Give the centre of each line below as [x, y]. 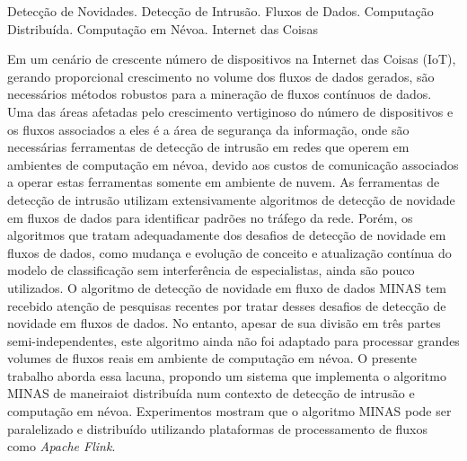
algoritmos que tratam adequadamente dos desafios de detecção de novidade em [227, 235]
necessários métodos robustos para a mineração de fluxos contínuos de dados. [220, 94]
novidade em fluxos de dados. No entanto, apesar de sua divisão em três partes [224, 323]
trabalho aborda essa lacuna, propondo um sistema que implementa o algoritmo [227, 375]
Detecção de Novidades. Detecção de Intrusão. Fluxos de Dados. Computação [220, 11]
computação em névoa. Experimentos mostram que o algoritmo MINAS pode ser [229, 411]
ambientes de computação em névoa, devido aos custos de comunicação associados [233, 164]
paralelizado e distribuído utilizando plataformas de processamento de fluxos [218, 428]
